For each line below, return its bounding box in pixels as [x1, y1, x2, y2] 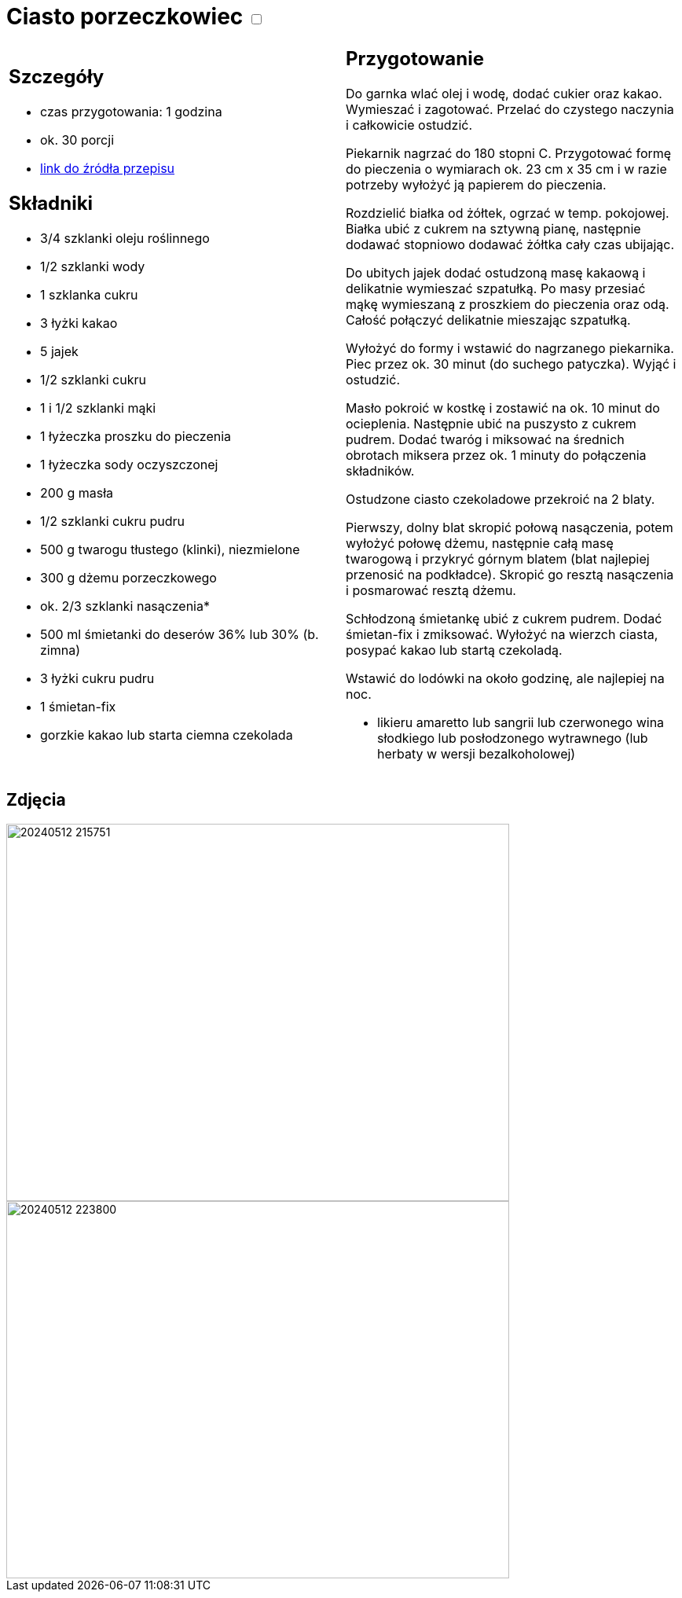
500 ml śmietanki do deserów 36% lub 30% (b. [40, 626, 319, 643]
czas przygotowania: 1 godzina [40, 104, 222, 120]
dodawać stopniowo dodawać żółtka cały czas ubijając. [346, 236, 675, 252]
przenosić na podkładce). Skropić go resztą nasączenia [346, 566, 674, 582]
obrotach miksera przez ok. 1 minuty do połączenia [346, 446, 647, 463]
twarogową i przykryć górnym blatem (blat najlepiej [346, 550, 650, 567]
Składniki [9, 192, 93, 215]
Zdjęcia [6, 790, 66, 810]
